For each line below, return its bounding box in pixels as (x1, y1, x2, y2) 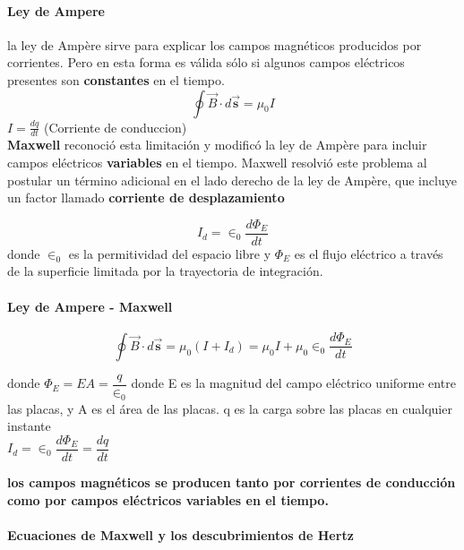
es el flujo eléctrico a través (294, 244, 443, 262)
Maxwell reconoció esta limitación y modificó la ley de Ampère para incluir (7, 135, 427, 154)
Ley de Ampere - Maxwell (7, 296, 173, 315)
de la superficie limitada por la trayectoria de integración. (7, 262, 323, 280)
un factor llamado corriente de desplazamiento (7, 188, 285, 207)
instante (7, 417, 51, 435)
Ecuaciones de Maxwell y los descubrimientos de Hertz (7, 525, 354, 544)
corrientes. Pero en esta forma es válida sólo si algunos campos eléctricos (7, 53, 405, 72)
